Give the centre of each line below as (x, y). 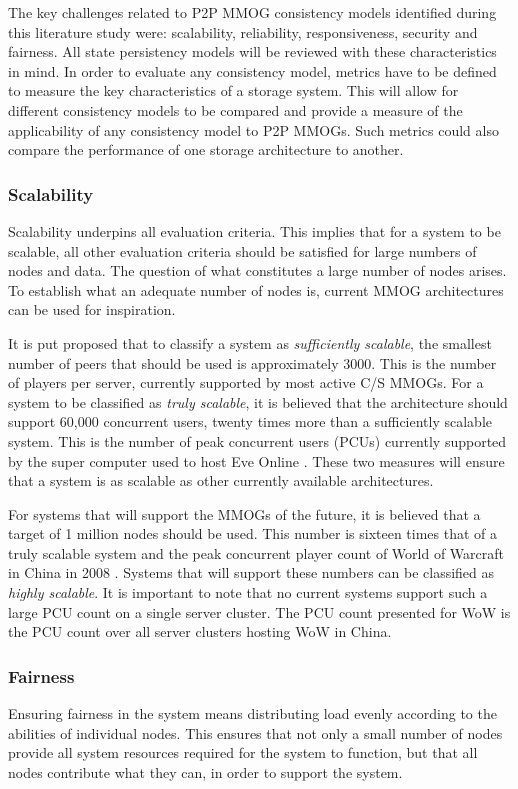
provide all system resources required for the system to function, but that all (243, 752)
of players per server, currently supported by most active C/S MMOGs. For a (246, 382)
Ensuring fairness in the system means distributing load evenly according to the (252, 713)
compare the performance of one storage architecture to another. (206, 149)
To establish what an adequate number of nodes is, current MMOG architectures (256, 289)
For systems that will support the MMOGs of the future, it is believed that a (244, 513)
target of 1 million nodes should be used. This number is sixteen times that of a (253, 533)
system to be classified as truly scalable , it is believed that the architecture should (258, 401)
